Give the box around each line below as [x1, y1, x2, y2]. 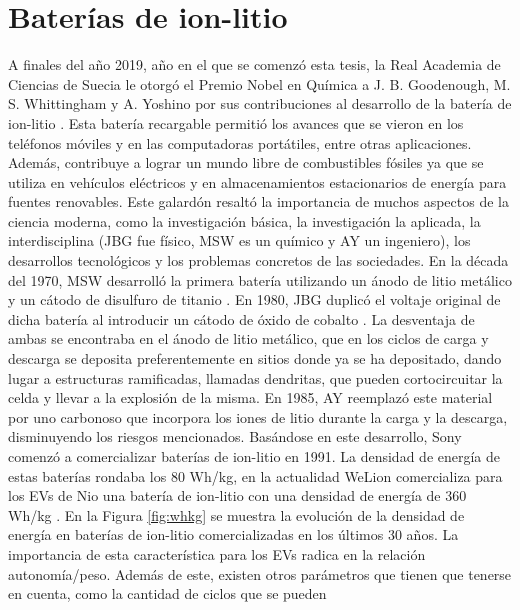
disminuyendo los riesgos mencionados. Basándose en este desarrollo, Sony [8, 426, 462, 447]
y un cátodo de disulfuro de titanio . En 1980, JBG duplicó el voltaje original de [8, 289, 501, 310]
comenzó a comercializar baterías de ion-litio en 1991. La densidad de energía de [8, 446, 501, 466]
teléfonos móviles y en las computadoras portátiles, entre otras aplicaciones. [8, 132, 472, 153]
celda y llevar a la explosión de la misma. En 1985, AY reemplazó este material [8, 387, 493, 408]
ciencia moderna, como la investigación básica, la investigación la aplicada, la [8, 210, 481, 231]
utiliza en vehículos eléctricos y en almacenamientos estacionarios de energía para [8, 171, 507, 192]
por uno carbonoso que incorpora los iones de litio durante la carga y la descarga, [8, 406, 508, 427]
